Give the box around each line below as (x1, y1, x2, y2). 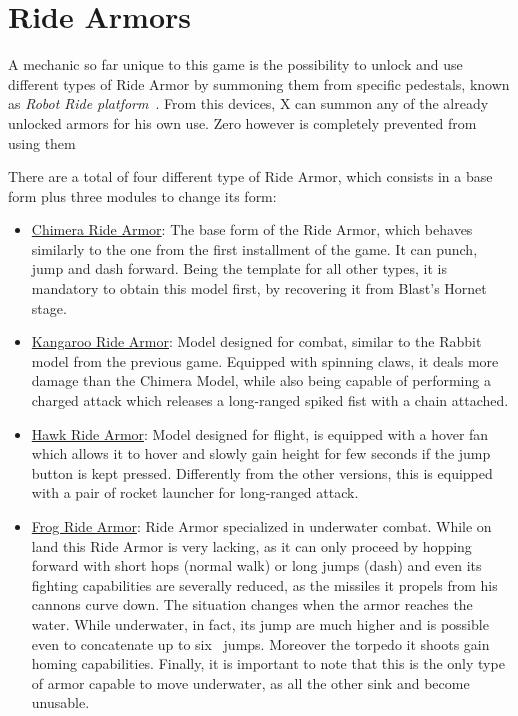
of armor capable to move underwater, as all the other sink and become (31, 672, 470, 693)
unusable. (31, 692, 90, 713)
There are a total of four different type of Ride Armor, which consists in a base (8, 166, 493, 187)
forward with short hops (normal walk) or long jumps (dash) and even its (31, 555, 482, 576)
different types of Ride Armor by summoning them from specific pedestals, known (8, 73, 510, 94)
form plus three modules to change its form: (8, 185, 277, 206)
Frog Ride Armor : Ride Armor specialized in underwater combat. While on (31, 516, 492, 536)
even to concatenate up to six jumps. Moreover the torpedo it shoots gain (31, 633, 490, 654)
